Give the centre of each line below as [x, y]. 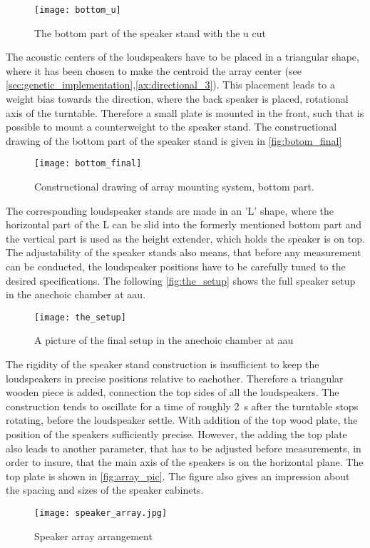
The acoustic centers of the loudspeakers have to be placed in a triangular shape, [183, 57]
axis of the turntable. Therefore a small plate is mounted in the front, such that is [185, 112]
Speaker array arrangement [93, 536]
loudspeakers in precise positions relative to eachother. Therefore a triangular [175, 378]
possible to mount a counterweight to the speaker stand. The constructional [171, 127]
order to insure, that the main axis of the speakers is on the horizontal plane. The [185, 462]
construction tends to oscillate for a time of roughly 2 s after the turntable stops [182, 406]
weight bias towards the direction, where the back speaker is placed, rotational [177, 99]
